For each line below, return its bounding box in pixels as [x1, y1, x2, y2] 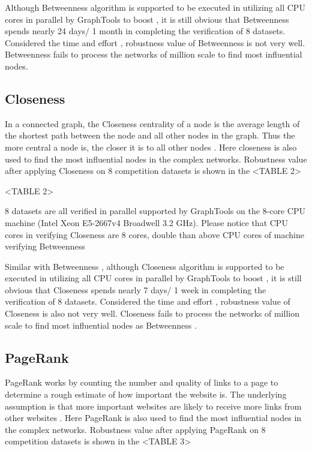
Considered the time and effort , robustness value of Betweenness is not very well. [5, 36, 305, 49]
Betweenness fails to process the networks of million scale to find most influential [5, 48, 302, 61]
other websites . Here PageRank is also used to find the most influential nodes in [5, 411, 302, 424]
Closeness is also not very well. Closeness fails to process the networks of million [5, 307, 299, 320]
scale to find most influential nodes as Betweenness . [5, 318, 197, 331]
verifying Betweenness [5, 240, 85, 252]
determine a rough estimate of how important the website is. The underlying [5, 388, 287, 401]
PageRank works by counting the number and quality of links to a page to [5, 376, 278, 389]
